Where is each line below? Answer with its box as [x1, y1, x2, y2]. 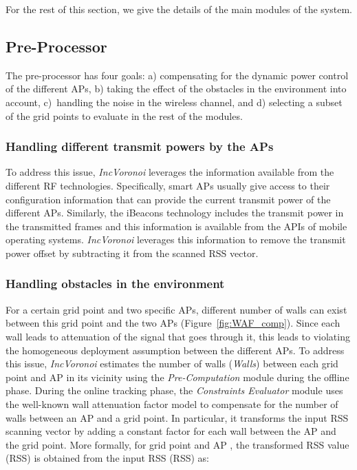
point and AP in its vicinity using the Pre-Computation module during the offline [6, 369, 349, 384]
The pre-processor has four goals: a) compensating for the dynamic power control [6, 68, 349, 82]
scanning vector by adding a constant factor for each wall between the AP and [6, 424, 336, 438]
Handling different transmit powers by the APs [6, 138, 274, 155]
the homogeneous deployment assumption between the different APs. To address [6, 343, 345, 357]
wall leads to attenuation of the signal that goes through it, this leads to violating [6, 329, 350, 343]
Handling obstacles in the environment [6, 275, 225, 292]
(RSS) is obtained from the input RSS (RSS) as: [6, 451, 209, 465]
